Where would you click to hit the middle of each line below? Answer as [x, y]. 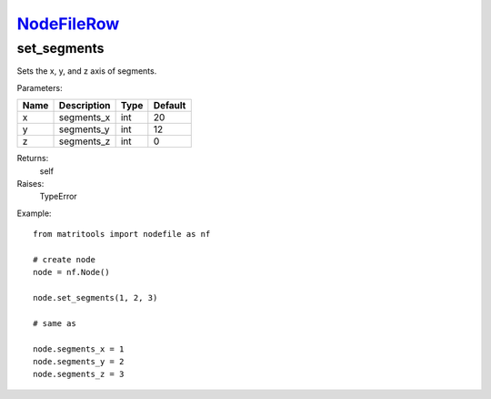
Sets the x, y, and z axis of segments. [87, 71]
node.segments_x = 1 [79, 349]
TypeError [58, 197]
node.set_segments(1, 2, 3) [95, 298]
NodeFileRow [68, 24]
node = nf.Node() [71, 272]
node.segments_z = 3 [79, 374]
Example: [34, 213]
